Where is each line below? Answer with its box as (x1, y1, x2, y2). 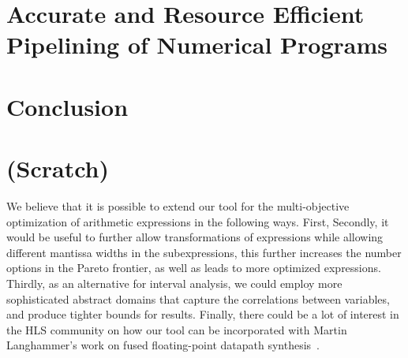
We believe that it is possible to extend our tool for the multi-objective (6, 198, 350, 214)
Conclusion (6, 90, 129, 122)
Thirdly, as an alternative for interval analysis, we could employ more (6, 275, 342, 292)
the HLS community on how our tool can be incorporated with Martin (6, 321, 347, 337)
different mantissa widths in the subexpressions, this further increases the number (6, 244, 402, 260)
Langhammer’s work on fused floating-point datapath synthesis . (6, 337, 320, 353)
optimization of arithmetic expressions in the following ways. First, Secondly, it (6, 213, 389, 229)
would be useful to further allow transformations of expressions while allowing (6, 229, 384, 245)
